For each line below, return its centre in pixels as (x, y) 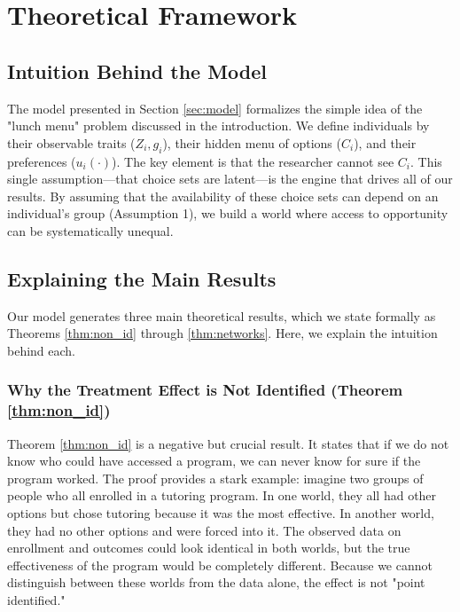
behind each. (42, 350)
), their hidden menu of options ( (252, 142)
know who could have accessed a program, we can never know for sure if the (214, 461)
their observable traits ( (71, 142)
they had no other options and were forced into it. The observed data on (204, 530)
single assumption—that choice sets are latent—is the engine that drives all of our (230, 179)
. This (426, 161)
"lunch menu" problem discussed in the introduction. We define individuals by (218, 126)
